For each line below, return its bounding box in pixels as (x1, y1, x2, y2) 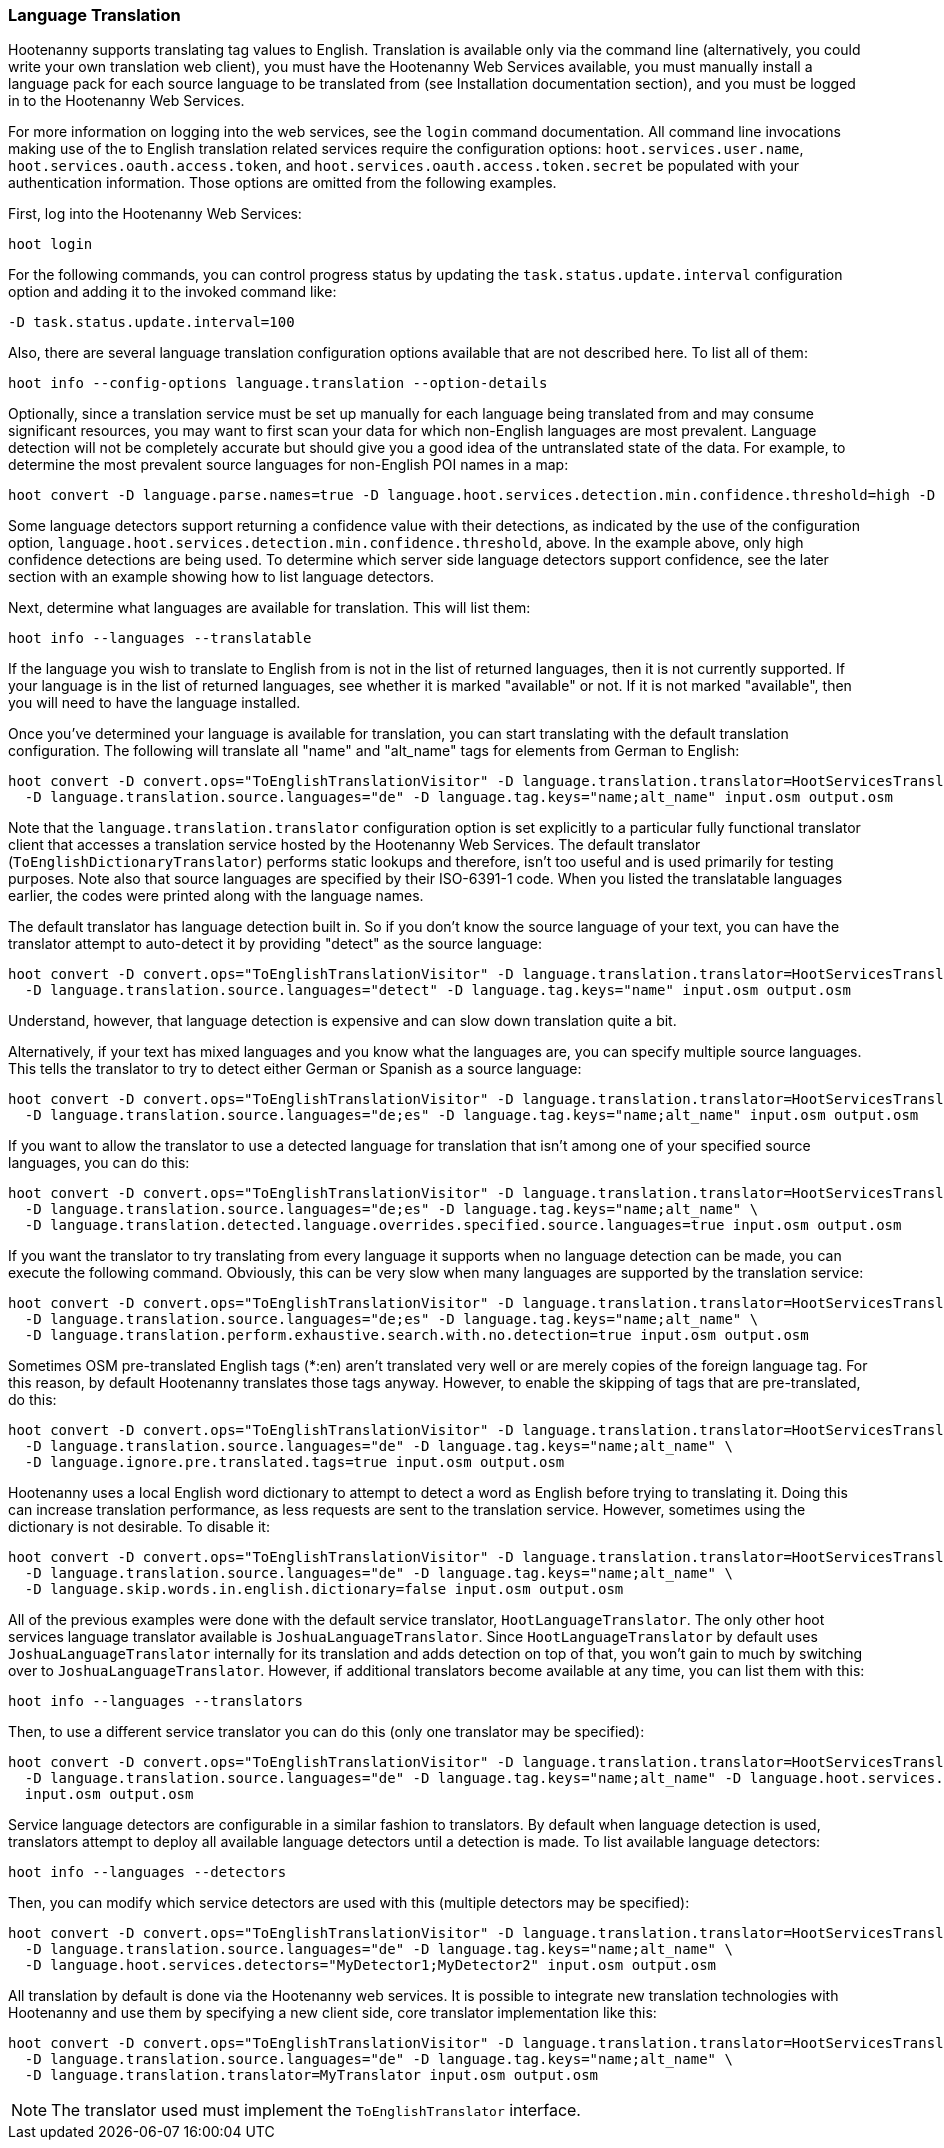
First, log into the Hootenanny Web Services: (8, 205, 302, 223)
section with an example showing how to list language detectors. (8, 568, 435, 586)
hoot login (8, 236, 93, 253)
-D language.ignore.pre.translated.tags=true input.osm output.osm (24, 1454, 565, 1471)
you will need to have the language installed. (8, 694, 301, 712)
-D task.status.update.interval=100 (8, 314, 295, 331)
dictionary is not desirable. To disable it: (8, 1518, 270, 1536)
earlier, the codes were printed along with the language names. (8, 887, 424, 905)
